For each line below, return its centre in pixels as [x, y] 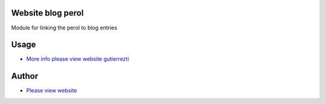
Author [25, 76]
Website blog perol [47, 13]
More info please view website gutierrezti [78, 59]
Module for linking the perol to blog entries [64, 28]
